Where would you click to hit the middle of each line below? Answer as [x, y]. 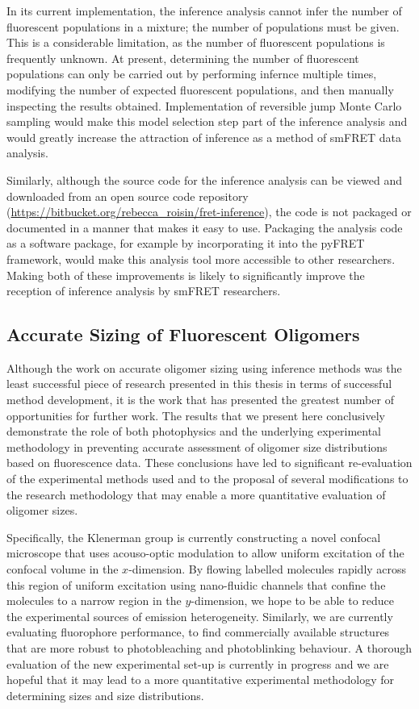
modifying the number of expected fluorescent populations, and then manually [200, 89]
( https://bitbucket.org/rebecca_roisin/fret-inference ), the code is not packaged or [209, 212]
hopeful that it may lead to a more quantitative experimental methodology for [201, 680]
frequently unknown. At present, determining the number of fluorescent [183, 58]
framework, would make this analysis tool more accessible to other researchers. [201, 259]
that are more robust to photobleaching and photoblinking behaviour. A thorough [209, 647]
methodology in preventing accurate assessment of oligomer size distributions [197, 446]
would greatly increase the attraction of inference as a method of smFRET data [204, 137]
